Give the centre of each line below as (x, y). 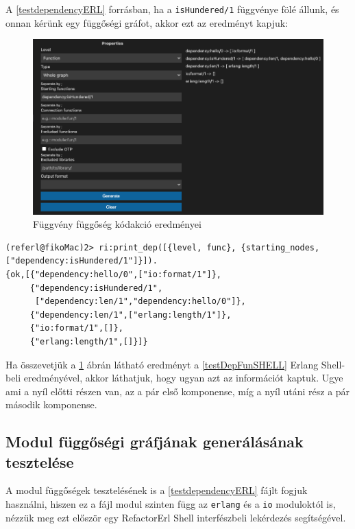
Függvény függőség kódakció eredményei (117, 224)
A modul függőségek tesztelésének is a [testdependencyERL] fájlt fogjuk (157, 490)
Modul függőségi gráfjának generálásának (155, 442)
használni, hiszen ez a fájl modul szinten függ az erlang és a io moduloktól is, (171, 504)
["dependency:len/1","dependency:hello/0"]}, (140, 302)
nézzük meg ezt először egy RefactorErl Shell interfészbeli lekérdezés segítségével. (176, 517)
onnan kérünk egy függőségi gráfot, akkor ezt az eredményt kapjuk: (147, 22)
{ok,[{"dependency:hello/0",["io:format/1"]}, (113, 274)
